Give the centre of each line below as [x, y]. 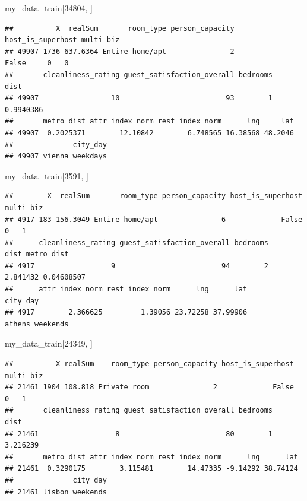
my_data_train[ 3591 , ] [47, 175]
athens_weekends [37, 324]
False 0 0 [37, 63]
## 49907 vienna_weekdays [56, 156]
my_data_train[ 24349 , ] [49, 343]
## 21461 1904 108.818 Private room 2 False [149, 387]
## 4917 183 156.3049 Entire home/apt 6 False [154, 219]
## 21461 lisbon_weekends [56, 492]
